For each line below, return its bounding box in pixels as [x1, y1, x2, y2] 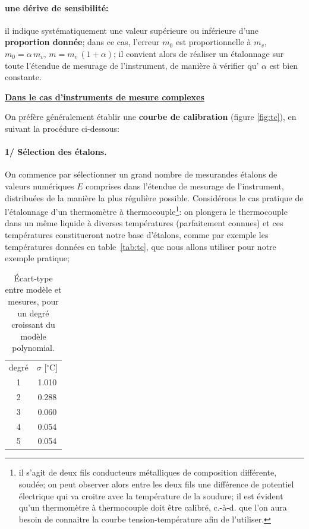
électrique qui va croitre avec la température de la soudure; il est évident [18, 489, 283, 502]
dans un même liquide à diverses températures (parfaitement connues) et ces [5, 217, 283, 229]
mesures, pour [8, 294, 59, 307]
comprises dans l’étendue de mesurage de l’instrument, [86, 179, 284, 192]
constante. [5, 71, 42, 83]
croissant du [11, 318, 55, 331]
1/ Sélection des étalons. [5, 145, 107, 158]
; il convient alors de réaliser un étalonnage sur [113, 47, 284, 59]
